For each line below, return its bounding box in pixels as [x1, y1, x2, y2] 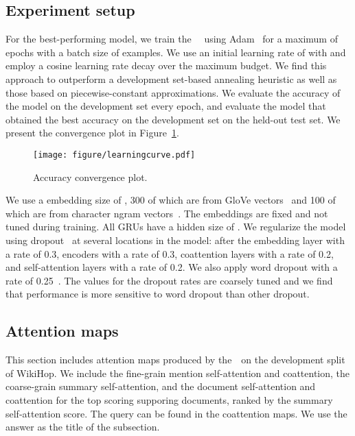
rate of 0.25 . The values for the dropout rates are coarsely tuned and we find [5, 273, 333, 287]
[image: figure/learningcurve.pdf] [33, 149, 196, 160]
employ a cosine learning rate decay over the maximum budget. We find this [5, 58, 327, 73]
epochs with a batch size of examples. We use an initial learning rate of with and [5, 45, 346, 59]
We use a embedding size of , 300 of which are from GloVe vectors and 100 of [5, 193, 336, 207]
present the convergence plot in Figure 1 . [5, 125, 179, 140]
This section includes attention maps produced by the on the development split [5, 352, 345, 367]
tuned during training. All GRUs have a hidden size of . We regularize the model [5, 219, 346, 234]
